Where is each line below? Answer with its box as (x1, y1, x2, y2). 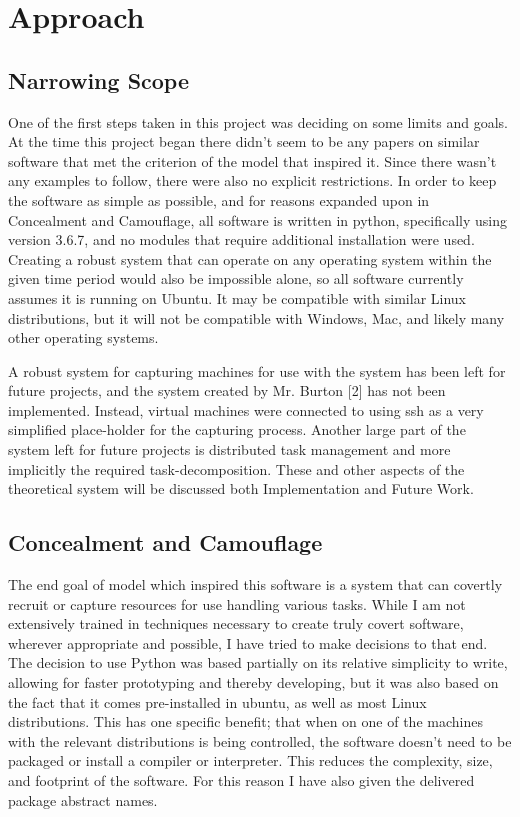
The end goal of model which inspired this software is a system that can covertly (8, 574, 503, 595)
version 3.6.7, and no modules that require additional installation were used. (8, 229, 475, 250)
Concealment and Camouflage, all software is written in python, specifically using (8, 209, 507, 230)
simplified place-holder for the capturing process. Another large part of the (8, 419, 466, 440)
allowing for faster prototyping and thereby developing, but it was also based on (8, 672, 499, 693)
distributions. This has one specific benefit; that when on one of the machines (8, 711, 483, 732)
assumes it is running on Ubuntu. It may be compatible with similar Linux (8, 287, 467, 308)
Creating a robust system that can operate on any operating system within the (8, 248, 492, 269)
